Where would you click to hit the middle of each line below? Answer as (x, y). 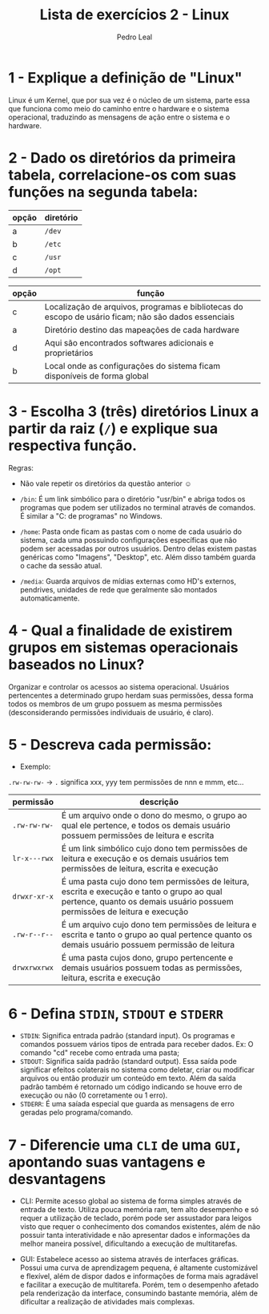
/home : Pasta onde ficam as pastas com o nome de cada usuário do (131, 532)
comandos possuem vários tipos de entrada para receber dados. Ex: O (137, 1045)
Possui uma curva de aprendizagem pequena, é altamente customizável (139, 1268)
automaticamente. (50, 598)
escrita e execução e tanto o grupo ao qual (142, 891)
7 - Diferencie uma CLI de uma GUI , (124, 1145)
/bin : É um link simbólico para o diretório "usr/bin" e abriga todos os (132, 499)
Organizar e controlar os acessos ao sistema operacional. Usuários (119, 686)
